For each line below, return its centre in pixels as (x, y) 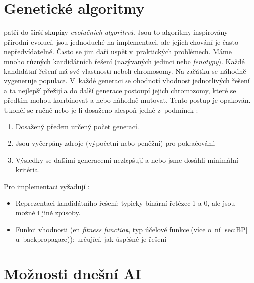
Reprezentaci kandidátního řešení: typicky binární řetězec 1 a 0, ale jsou (125, 203)
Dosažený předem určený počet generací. (77, 126)
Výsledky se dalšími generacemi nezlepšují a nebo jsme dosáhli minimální (127, 160)
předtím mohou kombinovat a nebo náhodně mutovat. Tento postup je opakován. (127, 100)
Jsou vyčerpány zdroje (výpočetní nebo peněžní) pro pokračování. (116, 143)
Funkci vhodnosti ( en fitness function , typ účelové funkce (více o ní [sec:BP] (131, 229)
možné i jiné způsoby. (48, 213)
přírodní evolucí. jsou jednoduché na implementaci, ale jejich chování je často (121, 41)
